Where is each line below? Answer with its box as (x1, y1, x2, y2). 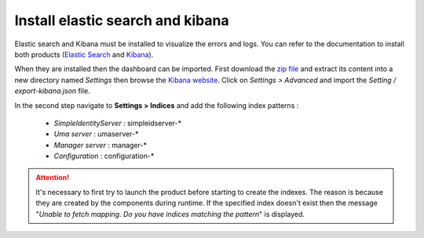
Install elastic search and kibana (14, 12, 229, 29)
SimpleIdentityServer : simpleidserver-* (53, 118, 182, 128)
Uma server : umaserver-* (53, 129, 139, 139)
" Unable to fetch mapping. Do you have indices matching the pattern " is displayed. (35, 209, 305, 218)
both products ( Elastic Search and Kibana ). (14, 49, 154, 59)
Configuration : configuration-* (53, 151, 155, 160)
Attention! (35, 173, 70, 182)
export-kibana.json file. (14, 86, 90, 96)
